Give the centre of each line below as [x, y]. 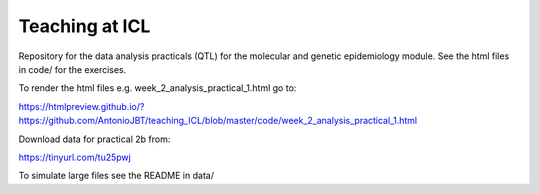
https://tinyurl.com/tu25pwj [75, 157]
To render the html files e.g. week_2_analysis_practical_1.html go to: [157, 88]
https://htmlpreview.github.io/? [81, 106]
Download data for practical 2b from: [94, 139]
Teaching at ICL [84, 26]
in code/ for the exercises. [72, 69]
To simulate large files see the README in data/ [116, 176]
